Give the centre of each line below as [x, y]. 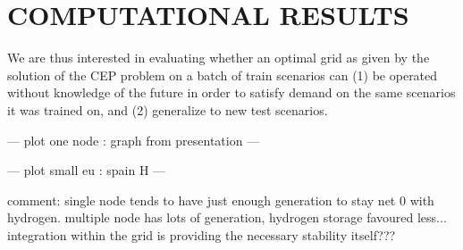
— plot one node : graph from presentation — [134, 140]
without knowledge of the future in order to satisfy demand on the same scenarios [231, 92]
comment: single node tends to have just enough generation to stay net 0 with [221, 200]
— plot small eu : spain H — [87, 170]
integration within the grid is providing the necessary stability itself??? [202, 234]
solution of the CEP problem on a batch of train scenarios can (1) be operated [223, 75]
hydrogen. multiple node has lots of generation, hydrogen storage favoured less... [227, 217]
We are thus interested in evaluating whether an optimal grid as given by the [219, 58]
